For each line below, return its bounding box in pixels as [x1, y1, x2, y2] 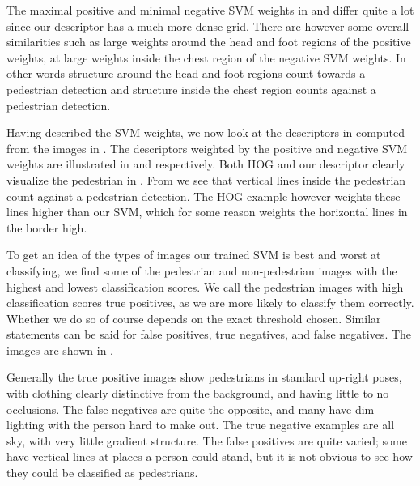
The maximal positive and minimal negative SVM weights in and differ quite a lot [6, 2, 414, 18]
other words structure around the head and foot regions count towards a [6, 65, 366, 82]
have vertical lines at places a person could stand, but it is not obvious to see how [6, 448, 413, 465]
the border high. [6, 219, 87, 236]
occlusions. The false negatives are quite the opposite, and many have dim [6, 400, 375, 417]
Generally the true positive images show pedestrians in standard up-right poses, [6, 369, 402, 386]
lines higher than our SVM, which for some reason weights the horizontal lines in [6, 203, 408, 220]
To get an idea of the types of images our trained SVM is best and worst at [6, 246, 381, 263]
